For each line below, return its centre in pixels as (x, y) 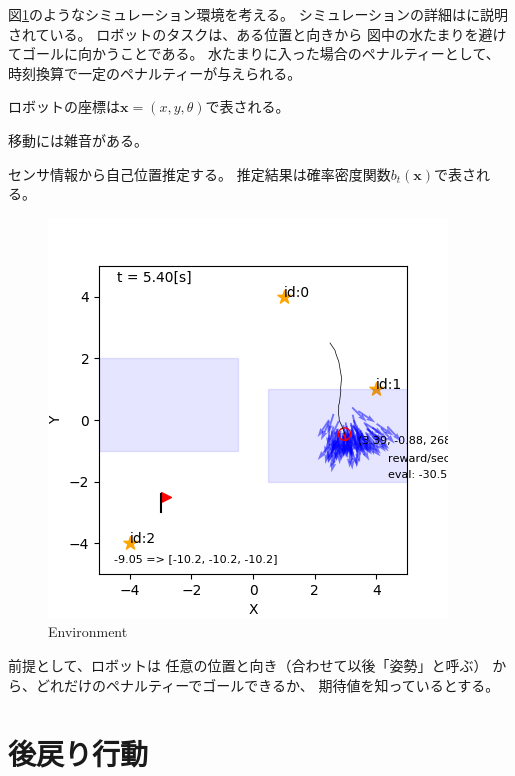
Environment (88, 631)
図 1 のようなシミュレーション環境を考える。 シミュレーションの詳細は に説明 (258, 14)
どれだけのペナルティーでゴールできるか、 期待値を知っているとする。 (267, 684)
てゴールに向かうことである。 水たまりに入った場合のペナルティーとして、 (254, 53)
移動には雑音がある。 (78, 139)
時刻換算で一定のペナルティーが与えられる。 (155, 72)
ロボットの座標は (64, 106)
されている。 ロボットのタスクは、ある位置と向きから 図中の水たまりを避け (257, 33)
